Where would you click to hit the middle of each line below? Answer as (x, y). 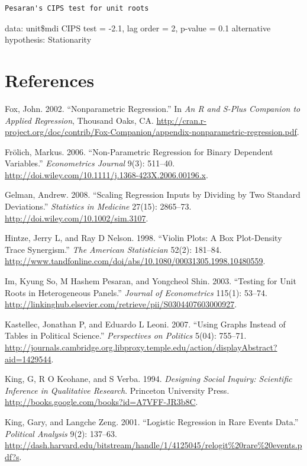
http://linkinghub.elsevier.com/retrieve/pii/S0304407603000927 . (121, 304)
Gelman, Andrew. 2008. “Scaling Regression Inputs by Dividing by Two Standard (153, 195)
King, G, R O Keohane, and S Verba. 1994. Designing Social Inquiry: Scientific (148, 379)
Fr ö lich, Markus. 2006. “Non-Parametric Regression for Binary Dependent (139, 151)
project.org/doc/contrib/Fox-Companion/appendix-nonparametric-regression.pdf (151, 132)
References (50, 80)
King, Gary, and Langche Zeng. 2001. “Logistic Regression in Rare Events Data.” (152, 421)
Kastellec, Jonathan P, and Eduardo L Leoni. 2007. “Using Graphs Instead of (145, 324)
